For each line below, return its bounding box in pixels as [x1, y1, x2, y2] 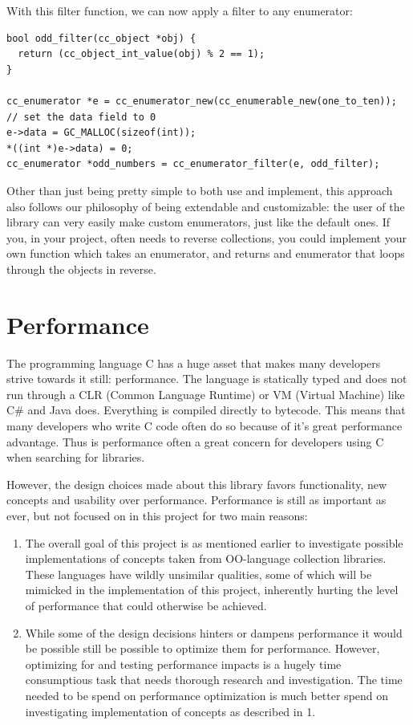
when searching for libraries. [6, 449, 145, 466]
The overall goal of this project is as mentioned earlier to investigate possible [25, 534, 403, 551]
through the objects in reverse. [6, 260, 156, 277]
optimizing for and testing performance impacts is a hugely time [25, 655, 342, 672]
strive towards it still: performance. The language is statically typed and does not [6, 370, 407, 387]
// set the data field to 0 [6, 111, 156, 123]
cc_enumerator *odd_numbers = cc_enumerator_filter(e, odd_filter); [6, 158, 380, 170]
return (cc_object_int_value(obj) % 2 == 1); [18, 48, 265, 60]
